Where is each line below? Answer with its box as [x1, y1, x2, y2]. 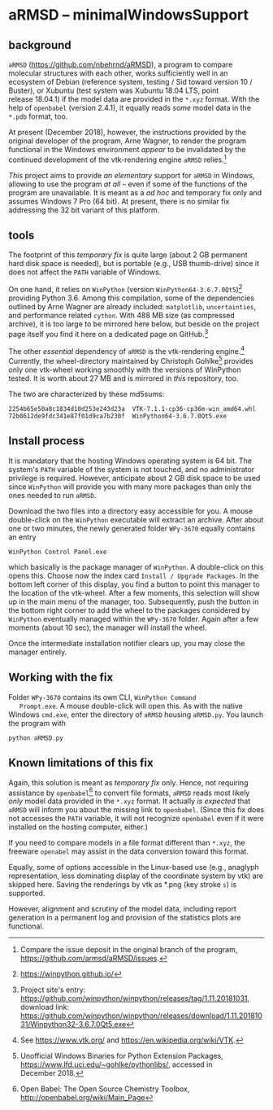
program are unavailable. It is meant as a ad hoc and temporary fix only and [8, 187, 262, 197]
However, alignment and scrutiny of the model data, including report [8, 904, 237, 914]
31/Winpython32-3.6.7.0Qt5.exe [19, 1020, 127, 1029]
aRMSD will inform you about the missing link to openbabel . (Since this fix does [8, 805, 265, 815]
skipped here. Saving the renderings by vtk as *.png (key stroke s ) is [8, 880, 237, 889]
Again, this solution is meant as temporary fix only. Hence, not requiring [8, 777, 249, 787]
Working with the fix [8, 671, 114, 684]
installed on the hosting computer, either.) [8, 822, 148, 832]
